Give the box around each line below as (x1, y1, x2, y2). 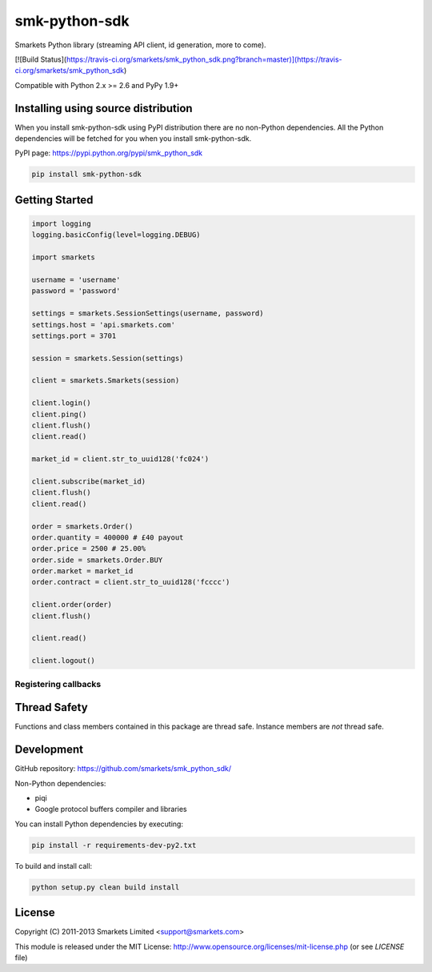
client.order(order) (31, 600, 112, 609)
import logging (31, 219, 91, 228)
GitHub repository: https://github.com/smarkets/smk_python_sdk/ (14, 764, 232, 773)
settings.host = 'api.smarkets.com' (31, 320, 176, 329)
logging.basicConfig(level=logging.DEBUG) (31, 231, 201, 239)
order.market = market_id (31, 567, 134, 576)
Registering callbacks (14, 678, 102, 689)
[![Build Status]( (14, 54, 67, 64)
